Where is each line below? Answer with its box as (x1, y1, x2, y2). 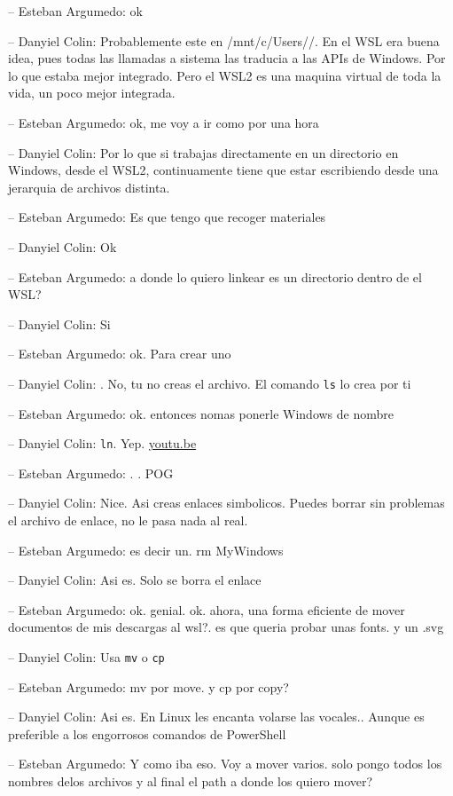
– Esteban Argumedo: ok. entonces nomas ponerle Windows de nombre (8, 404, 394, 422)
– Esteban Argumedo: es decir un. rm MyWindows (8, 540, 284, 559)
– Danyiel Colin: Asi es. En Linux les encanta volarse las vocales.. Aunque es (8, 707, 425, 726)
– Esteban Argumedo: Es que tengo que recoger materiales (8, 208, 326, 226)
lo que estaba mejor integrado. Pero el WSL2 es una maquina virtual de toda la (8, 66, 441, 84)
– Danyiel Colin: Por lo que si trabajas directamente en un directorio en (8, 143, 399, 162)
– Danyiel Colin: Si (8, 314, 111, 333)
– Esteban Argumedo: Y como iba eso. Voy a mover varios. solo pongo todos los (8, 754, 442, 773)
